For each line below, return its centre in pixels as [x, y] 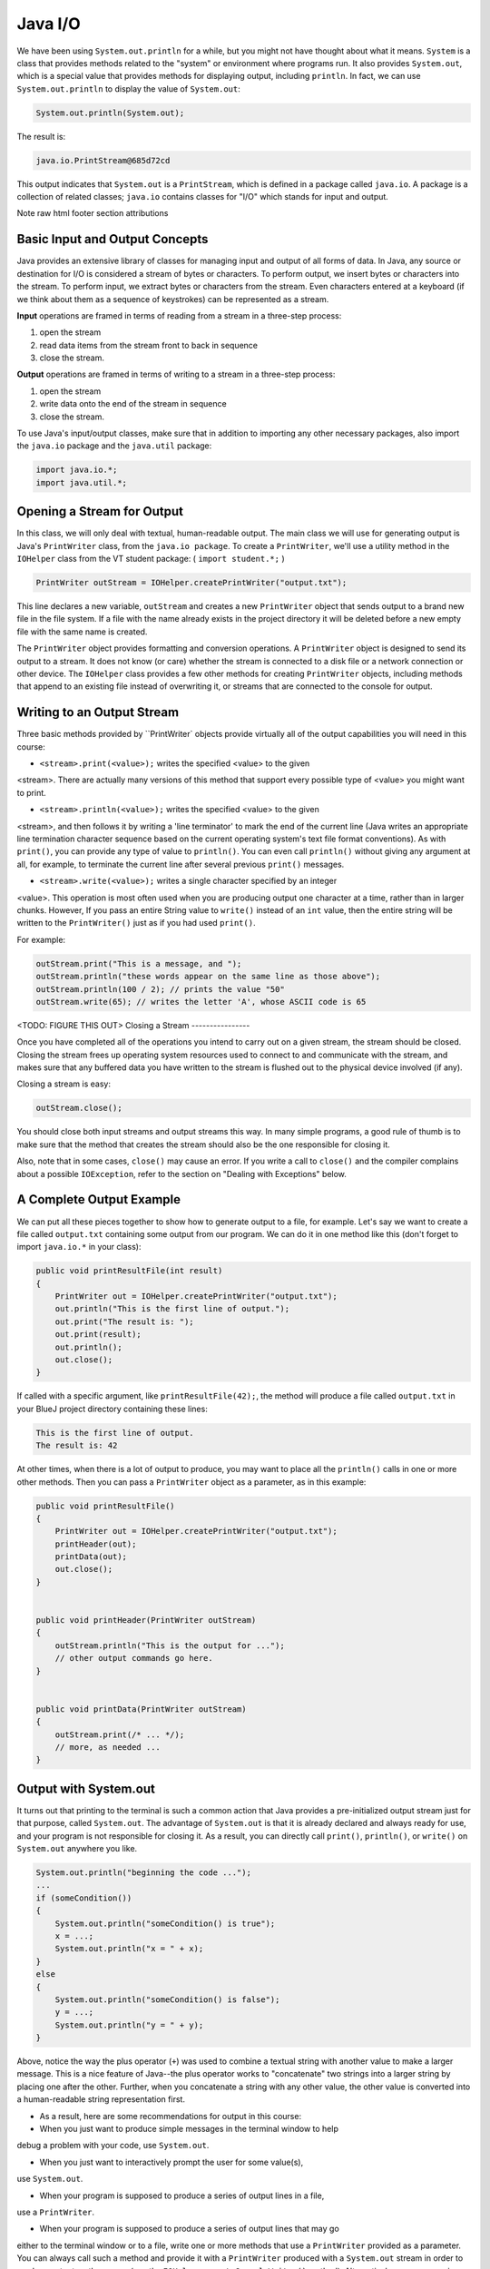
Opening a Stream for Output [100, 511]
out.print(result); [98, 1335]
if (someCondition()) [84, 1898]
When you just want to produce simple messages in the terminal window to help [189, 2129]
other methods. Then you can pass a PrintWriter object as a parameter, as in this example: [191, 1482]
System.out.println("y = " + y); [129, 2025]
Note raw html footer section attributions [93, 213]
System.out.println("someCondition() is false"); [167, 1999]
